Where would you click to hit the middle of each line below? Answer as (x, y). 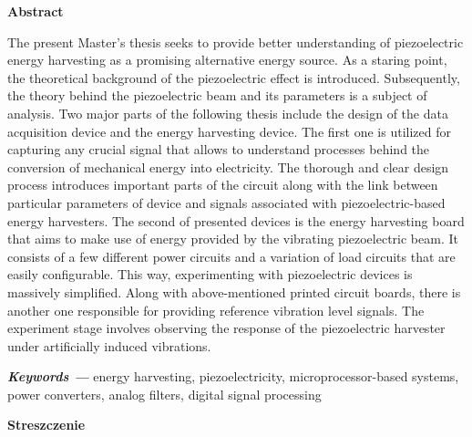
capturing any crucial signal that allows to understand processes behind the (219, 149)
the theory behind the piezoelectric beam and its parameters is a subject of (217, 95)
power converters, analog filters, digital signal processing (164, 394)
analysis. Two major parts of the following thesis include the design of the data (228, 113)
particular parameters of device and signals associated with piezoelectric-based (226, 202)
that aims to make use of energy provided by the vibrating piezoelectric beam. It (233, 239)
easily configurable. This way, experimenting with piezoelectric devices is (210, 274)
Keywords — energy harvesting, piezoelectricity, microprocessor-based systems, (233, 376)
